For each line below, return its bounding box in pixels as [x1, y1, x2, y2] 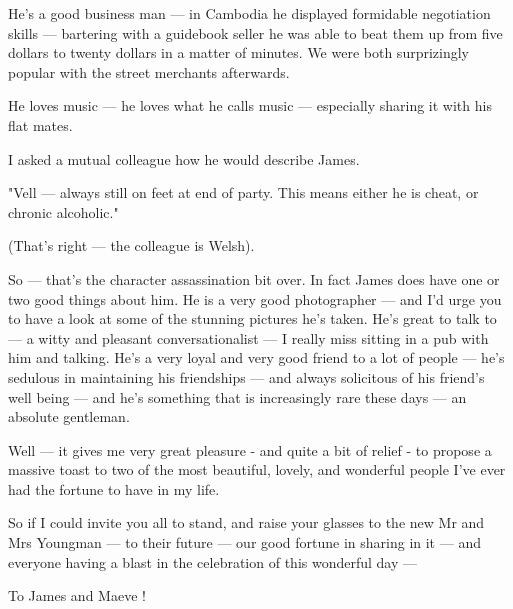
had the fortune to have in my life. [8, 478, 220, 499]
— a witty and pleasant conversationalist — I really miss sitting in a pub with [8, 327, 489, 348]
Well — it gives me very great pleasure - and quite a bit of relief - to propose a [8, 439, 492, 460]
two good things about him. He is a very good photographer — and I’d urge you [8, 288, 502, 309]
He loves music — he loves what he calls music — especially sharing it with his [8, 95, 492, 116]
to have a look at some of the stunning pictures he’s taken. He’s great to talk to [8, 308, 497, 329]
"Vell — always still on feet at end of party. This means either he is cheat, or [8, 182, 479, 203]
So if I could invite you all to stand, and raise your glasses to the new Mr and [8, 512, 485, 533]
